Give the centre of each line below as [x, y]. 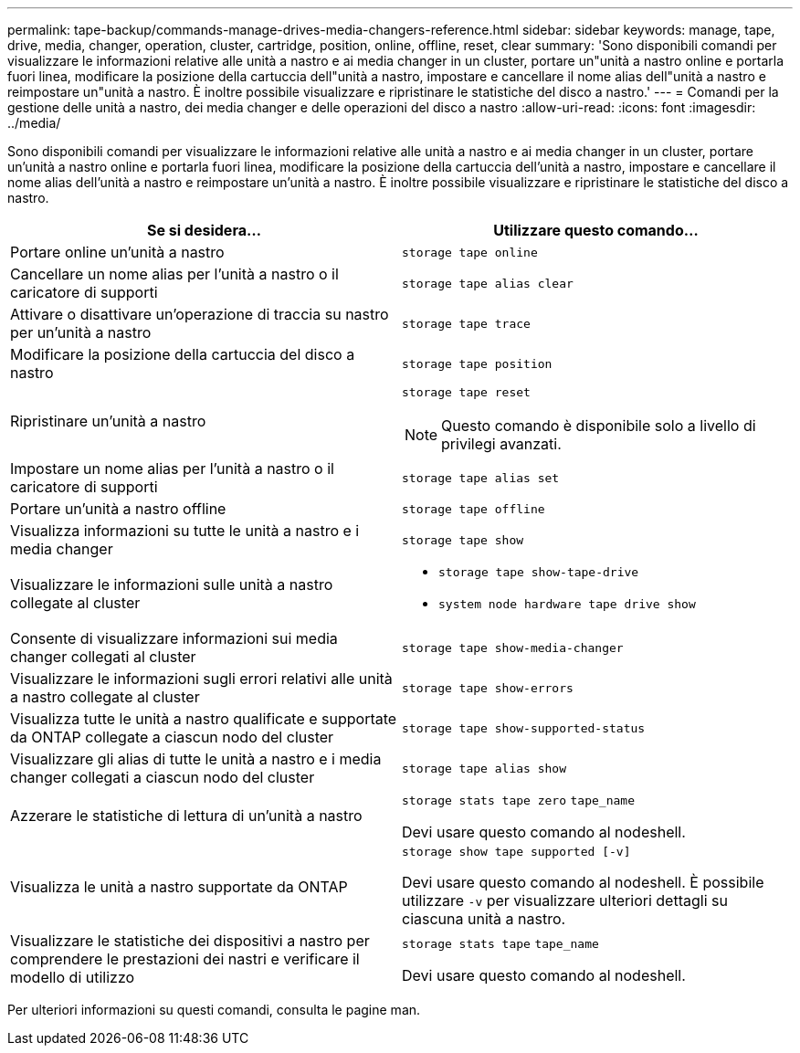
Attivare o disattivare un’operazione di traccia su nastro [200, 314]
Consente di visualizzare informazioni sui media [174, 638]
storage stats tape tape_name [500, 944]
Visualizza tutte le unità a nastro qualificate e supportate [204, 719]
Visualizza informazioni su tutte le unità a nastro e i [185, 531]
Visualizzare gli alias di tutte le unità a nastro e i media [196, 759]
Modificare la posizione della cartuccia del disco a [183, 354]
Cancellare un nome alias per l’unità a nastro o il [174, 274]
